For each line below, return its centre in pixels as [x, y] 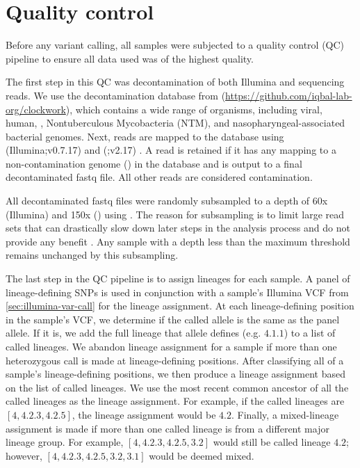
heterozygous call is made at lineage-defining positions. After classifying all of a [175, 360]
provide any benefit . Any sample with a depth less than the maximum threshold [178, 241]
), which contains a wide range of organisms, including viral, [194, 109]
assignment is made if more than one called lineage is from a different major [167, 428]
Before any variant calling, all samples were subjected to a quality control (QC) [175, 45]
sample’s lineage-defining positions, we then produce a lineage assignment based [176, 374]
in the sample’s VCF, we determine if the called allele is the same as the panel [173, 319]
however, [24, 455]
